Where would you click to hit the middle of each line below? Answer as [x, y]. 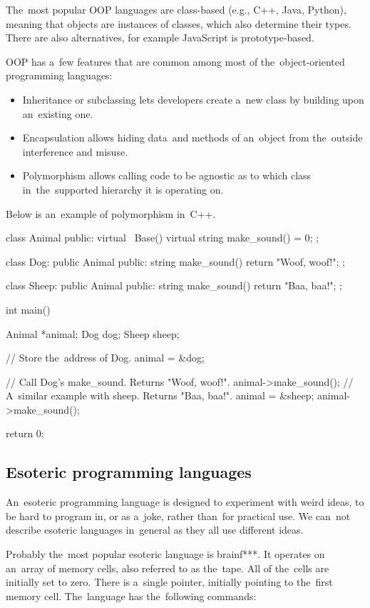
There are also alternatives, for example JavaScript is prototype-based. [160, 38]
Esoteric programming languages [129, 472]
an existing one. [58, 113]
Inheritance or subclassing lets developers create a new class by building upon [193, 99]
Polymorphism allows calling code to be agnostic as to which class [167, 175]
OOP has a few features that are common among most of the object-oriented [175, 61]
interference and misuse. [75, 151]
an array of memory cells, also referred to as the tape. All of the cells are [168, 568]
